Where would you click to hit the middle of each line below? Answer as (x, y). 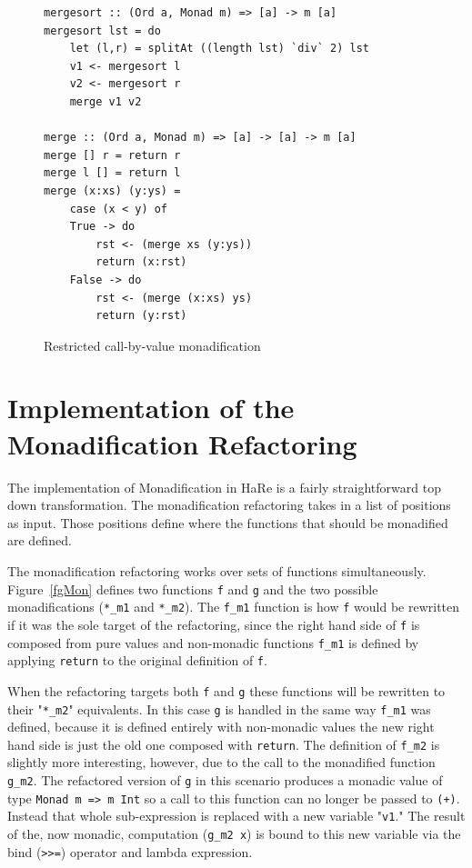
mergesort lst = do (102, 30)
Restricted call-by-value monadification (152, 345)
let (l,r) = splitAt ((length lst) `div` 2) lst (219, 49)
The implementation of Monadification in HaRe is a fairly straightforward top (224, 487)
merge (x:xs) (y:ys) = (112, 190)
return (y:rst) (141, 316)
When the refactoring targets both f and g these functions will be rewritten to (226, 690)
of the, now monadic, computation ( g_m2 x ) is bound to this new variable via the (234, 833)
